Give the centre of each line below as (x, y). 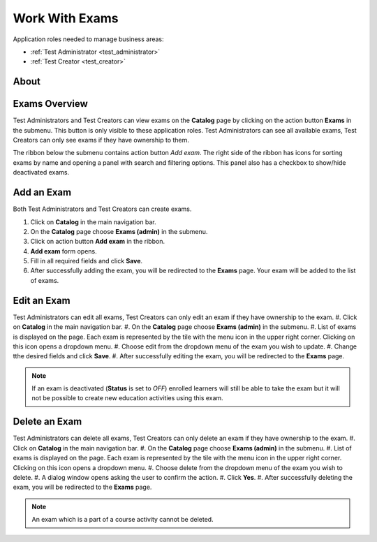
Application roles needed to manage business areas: (88, 39)
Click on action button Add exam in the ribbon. (98, 242)
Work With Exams (66, 18)
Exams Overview (51, 104)
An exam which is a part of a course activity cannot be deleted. (123, 520)
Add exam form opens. (64, 251)
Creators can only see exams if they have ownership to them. (101, 140)
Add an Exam (42, 192)
